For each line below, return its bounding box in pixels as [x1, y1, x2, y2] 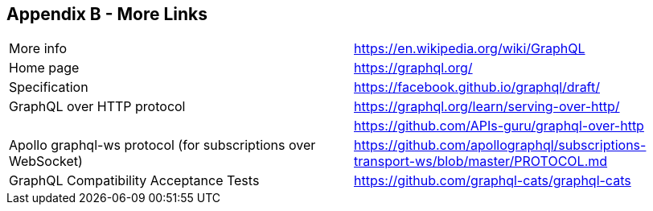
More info [9, 40, 68, 57]
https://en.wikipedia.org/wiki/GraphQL [354, 40, 585, 57]
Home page [9, 60, 80, 77]
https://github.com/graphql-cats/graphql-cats [354, 172, 631, 189]
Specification [9, 79, 88, 96]
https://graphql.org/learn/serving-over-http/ [354, 98, 620, 115]
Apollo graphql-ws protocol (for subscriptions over [9, 137, 316, 154]
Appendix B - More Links [6, 4, 208, 24]
